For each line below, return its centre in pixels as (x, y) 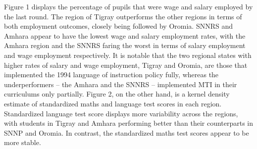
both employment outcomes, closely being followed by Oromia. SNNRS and (118, 26)
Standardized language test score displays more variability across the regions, (121, 113)
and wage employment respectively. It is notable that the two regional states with (128, 55)
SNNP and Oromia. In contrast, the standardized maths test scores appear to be (127, 132)
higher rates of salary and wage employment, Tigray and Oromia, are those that (126, 65)
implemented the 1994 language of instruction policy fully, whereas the (111, 74)
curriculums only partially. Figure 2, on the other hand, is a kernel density (117, 94)
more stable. (23, 142)
